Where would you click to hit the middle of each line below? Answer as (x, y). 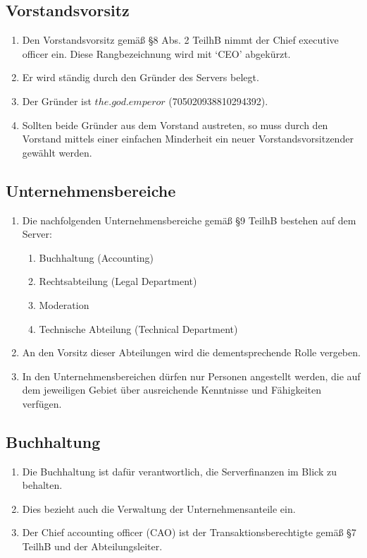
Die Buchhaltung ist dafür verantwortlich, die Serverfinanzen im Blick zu (179, 471)
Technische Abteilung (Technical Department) (138, 328)
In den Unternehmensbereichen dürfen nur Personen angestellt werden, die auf (191, 376)
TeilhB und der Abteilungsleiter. (92, 546)
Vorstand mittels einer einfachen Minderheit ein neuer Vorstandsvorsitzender (188, 139)
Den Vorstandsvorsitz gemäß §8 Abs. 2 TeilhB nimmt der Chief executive (180, 40)
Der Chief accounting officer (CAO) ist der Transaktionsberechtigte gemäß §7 (189, 532)
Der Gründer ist (57, 101)
